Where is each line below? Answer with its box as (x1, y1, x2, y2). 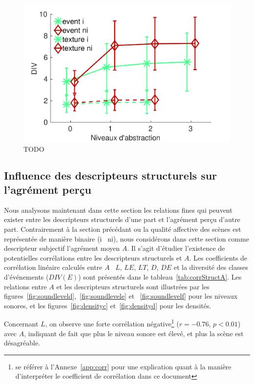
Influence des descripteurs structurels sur (4, 167, 217, 182)
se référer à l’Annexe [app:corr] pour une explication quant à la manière (15, 361, 232, 371)
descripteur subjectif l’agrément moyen (4, 243, 120, 253)
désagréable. (4, 338, 41, 348)
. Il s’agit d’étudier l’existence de (127, 243, 225, 253)
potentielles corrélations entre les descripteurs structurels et (4, 252, 182, 263)
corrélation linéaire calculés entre (4, 262, 103, 272)
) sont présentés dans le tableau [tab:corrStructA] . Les (78, 272, 242, 282)
